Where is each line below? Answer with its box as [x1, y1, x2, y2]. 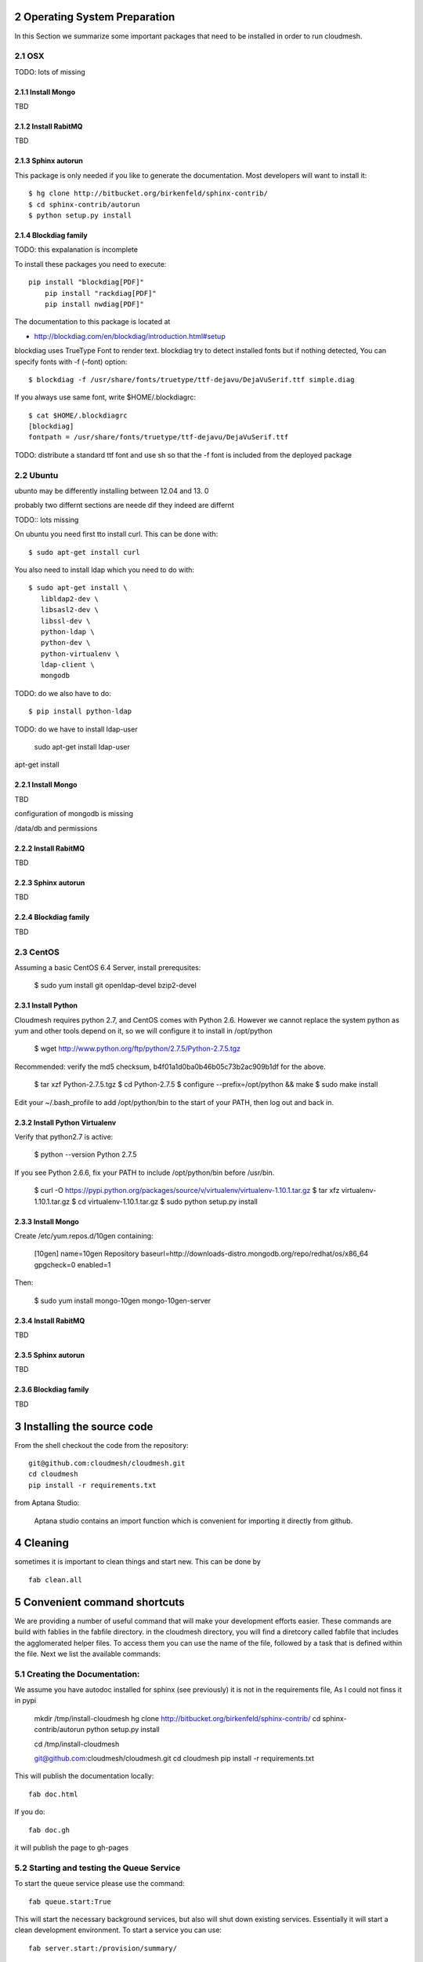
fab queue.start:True [28, 1897, 111, 1906]
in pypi [14, 1696, 37, 1705]
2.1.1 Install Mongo [14, 87, 76, 97]
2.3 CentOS [14, 946, 60, 957]
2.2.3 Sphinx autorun [14, 877, 85, 887]
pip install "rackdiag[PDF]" [44, 289, 157, 297]
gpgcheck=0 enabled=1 [34, 1260, 111, 1269]
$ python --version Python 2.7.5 [34, 1150, 137, 1159]
